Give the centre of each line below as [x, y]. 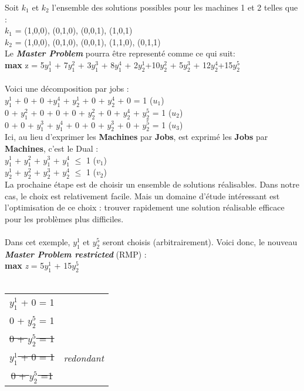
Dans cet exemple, [38, 242]
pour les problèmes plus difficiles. [64, 218]
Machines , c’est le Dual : [52, 148]
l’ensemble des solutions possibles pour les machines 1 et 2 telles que [175, 7]
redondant [84, 357]
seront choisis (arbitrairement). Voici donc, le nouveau [200, 242]
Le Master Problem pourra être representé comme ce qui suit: [120, 53]
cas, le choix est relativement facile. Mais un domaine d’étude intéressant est [142, 195]
